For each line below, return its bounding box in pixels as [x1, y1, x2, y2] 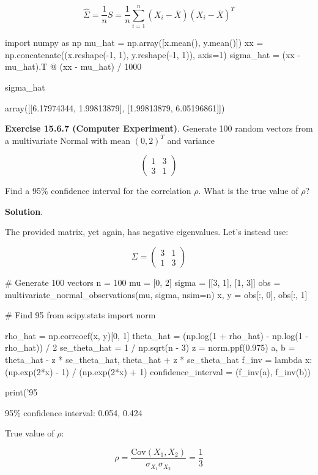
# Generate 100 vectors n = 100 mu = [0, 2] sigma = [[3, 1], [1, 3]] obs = [5, 276, 281, 289]
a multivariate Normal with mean [5, 133, 131, 146]
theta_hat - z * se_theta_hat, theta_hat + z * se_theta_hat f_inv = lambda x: [5, 353, 312, 366]
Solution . [5, 204, 43, 217]
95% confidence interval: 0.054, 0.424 [5, 406, 142, 419]
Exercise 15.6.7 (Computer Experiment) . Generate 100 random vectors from [5, 122, 313, 135]
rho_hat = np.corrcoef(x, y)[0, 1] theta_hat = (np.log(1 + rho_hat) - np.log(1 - [5, 329, 309, 342]
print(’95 [5, 386, 38, 398]
